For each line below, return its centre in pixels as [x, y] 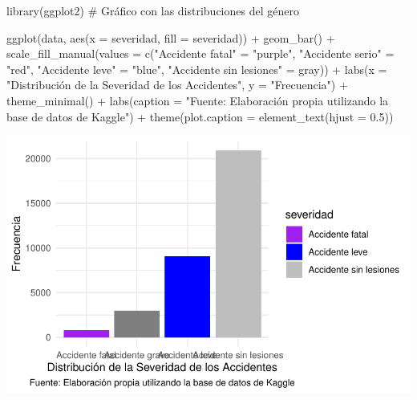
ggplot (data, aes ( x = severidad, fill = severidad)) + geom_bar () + [171, 37]
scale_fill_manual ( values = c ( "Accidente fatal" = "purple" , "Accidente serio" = [200, 53]
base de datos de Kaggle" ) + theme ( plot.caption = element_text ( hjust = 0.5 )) [200, 116]
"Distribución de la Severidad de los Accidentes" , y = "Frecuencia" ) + [177, 85]
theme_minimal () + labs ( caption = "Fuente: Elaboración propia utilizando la [198, 100]
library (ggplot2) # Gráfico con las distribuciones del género [153, 10]
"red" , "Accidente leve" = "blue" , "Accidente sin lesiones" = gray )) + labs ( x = [197, 69]
